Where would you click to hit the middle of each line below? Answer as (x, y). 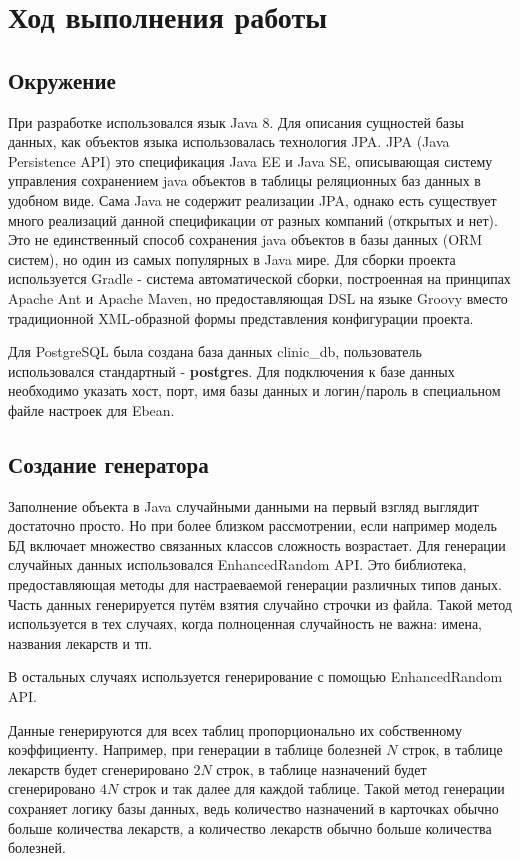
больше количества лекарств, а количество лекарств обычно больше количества (250, 827)
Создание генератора (108, 463)
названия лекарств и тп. (80, 642)
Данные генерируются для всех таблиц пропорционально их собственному (235, 729)
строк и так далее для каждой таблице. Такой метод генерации (313, 788)
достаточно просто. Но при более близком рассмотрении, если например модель (252, 525)
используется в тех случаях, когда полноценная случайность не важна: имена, (245, 623)
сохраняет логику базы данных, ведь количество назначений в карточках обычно (253, 808)
